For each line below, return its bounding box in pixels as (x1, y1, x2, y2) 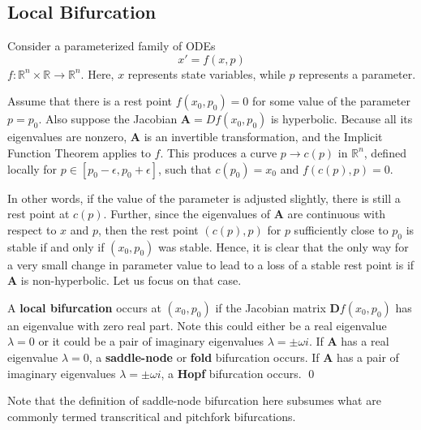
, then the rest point (98, 221, 199, 238)
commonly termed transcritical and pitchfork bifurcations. (7, 407, 296, 424)
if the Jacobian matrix (215, 299, 326, 316)
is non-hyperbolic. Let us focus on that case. (20, 272, 242, 289)
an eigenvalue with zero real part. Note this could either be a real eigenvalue (7, 316, 387, 333)
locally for (7, 160, 58, 177)
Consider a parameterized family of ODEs (7, 37, 216, 54)
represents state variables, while (127, 65, 286, 82)
